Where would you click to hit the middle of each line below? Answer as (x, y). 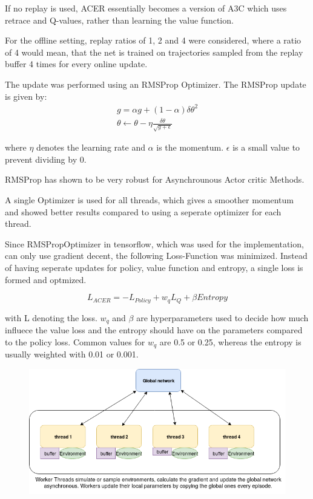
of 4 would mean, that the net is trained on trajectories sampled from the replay (154, 52)
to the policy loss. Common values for (75, 341)
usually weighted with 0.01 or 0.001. (72, 354)
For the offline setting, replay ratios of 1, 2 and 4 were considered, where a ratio (153, 40)
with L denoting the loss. (51, 317)
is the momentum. (190, 147)
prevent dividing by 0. (46, 159)
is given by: (26, 96)
